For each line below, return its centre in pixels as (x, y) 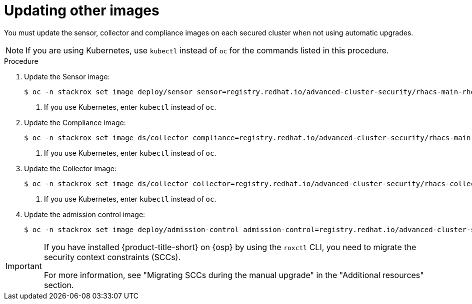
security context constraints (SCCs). (112, 257)
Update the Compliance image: (75, 122)
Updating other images (82, 10)
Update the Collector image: (70, 168)
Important (24, 266)
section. (59, 285)
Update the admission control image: (85, 214)
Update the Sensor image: (67, 76)
